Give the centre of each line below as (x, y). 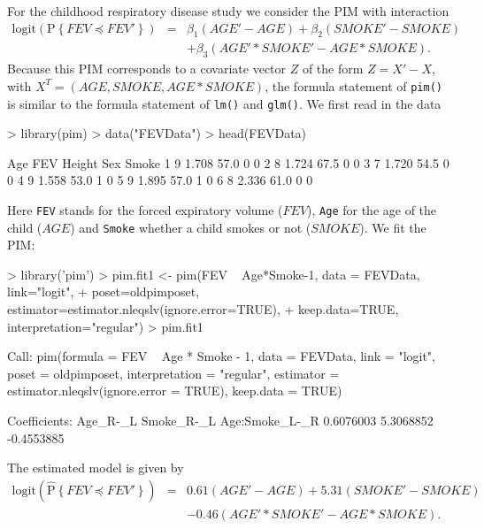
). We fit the (393, 227)
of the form (333, 69)
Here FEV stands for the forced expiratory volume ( (145, 209)
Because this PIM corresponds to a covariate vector (147, 69)
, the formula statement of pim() (353, 85)
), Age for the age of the (372, 209)
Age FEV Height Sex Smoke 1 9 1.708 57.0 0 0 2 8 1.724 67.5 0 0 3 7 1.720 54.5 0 (228, 162)
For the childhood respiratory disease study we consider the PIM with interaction (228, 11)
